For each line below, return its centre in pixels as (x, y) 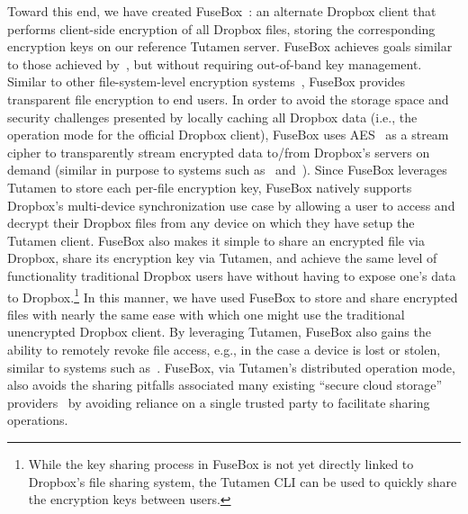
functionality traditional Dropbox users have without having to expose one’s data (232, 275)
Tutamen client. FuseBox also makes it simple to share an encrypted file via (216, 240)
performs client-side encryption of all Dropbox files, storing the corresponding (221, 28)
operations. (38, 420)
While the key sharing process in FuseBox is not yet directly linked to (221, 463)
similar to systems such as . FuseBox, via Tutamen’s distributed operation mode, (231, 367)
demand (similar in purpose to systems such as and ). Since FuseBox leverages (227, 170)
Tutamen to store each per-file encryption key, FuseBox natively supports (210, 187)
